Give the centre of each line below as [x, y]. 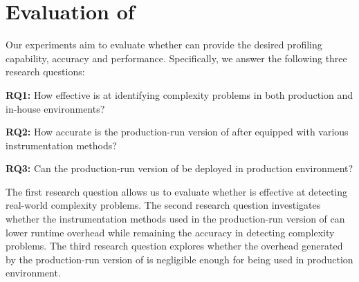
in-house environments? [55, 108]
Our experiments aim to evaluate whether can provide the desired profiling [164, 45]
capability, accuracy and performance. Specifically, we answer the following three [176, 58]
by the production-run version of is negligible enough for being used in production [179, 259]
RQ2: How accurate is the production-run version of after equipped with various [177, 132]
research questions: [45, 72]
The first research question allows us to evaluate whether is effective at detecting [177, 191]
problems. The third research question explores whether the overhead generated [174, 246]
